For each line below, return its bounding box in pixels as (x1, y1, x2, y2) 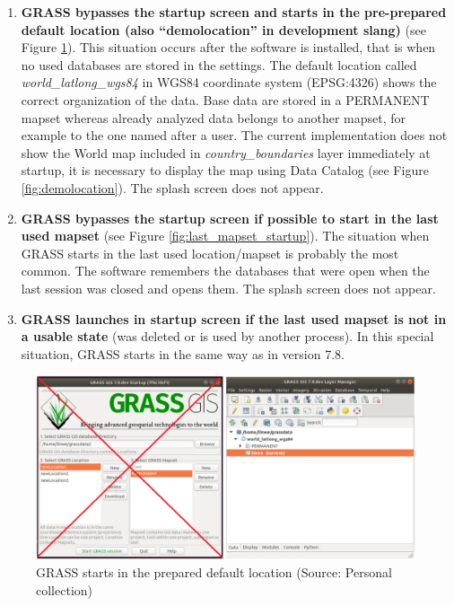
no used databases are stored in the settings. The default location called (21, 55, 417, 74)
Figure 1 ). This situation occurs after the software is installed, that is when (21, 38, 436, 57)
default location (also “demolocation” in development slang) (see (21, 20, 426, 39)
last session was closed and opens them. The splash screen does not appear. (21, 278, 436, 297)
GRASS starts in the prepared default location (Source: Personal (36, 563, 392, 582)
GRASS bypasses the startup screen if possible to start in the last (21, 208, 439, 227)
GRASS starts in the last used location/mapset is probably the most (21, 243, 399, 262)
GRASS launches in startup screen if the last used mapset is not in (21, 309, 447, 328)
